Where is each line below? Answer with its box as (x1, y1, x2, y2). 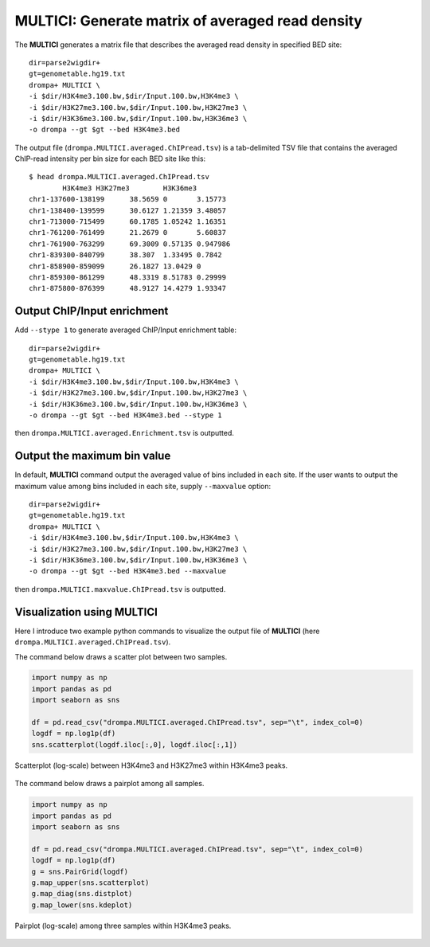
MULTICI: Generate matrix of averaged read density (14, 12, 362, 29)
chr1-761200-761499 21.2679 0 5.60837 (29, 228, 227, 237)
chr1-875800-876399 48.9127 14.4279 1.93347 (29, 284, 227, 293)
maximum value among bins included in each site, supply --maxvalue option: (14, 481, 272, 491)
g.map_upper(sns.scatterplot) (31, 878, 150, 887)
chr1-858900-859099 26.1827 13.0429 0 (29, 261, 201, 271)
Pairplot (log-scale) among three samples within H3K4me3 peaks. (14, 921, 232, 930)
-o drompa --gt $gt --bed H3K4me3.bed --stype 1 (29, 411, 222, 420)
